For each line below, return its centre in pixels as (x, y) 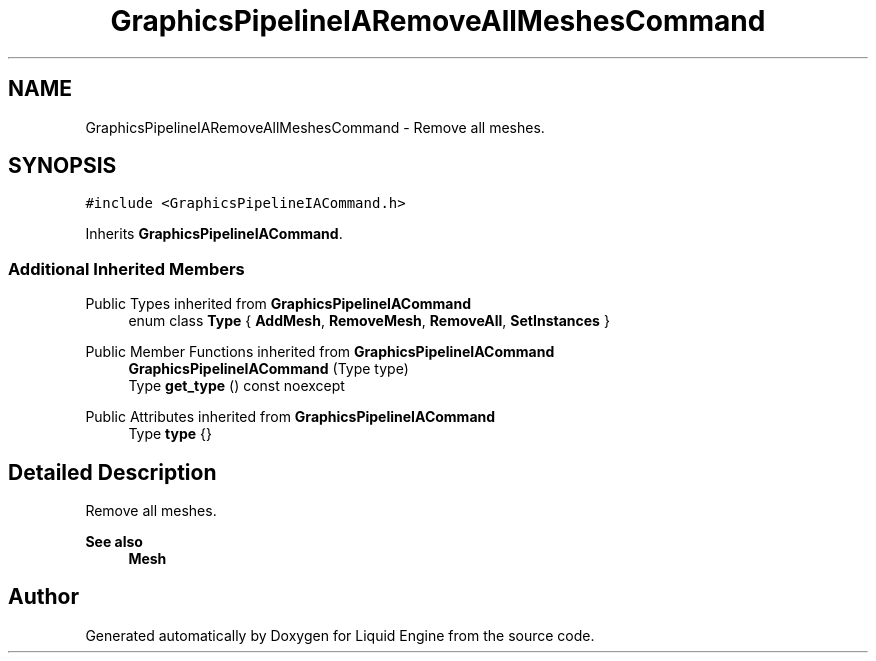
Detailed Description (112, 472)
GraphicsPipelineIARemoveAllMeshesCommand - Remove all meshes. (315, 127)
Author (43, 597)
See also (114, 542)
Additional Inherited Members (126, 268)
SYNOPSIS (62, 166)
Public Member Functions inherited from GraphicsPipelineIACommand (320, 352)
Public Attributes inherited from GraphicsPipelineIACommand (290, 417)
